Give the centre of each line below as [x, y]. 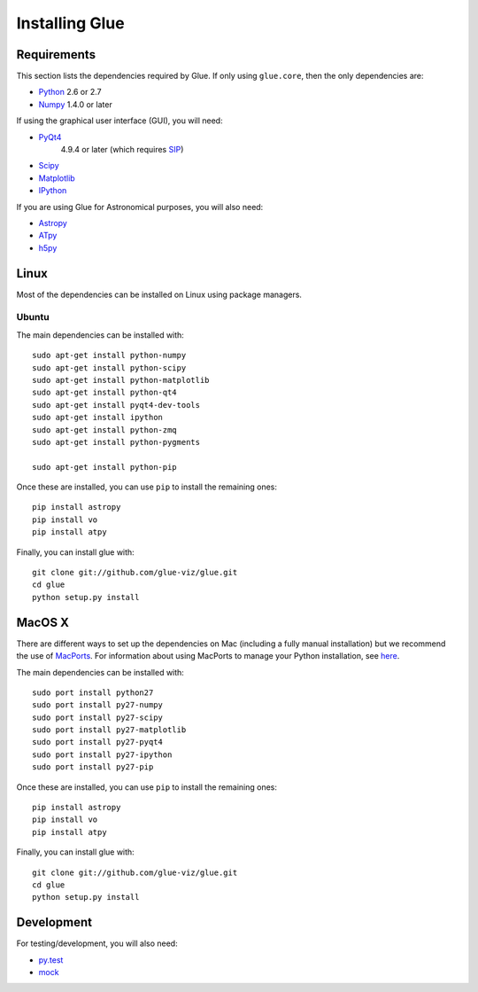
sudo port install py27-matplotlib [109, 730]
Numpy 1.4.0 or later [75, 104]
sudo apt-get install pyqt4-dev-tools [116, 405]
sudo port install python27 [93, 692]
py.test [51, 960]
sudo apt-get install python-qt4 [104, 393]
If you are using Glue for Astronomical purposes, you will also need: [140, 207]
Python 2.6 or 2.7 [70, 92]
